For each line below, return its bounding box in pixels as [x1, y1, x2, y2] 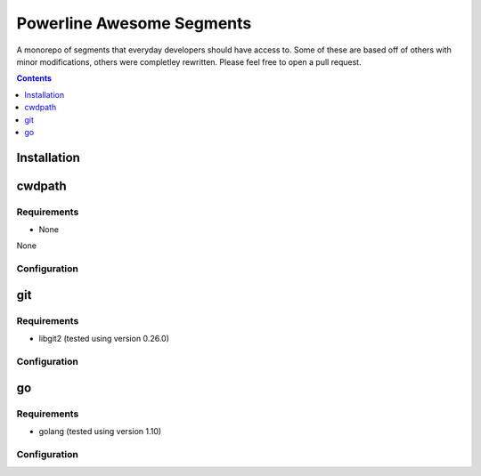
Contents [16, 73, 53, 84]
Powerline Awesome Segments [16, 13, 252, 33]
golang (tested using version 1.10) [38, 425, 162, 436]
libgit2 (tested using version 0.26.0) [38, 334, 169, 344]
